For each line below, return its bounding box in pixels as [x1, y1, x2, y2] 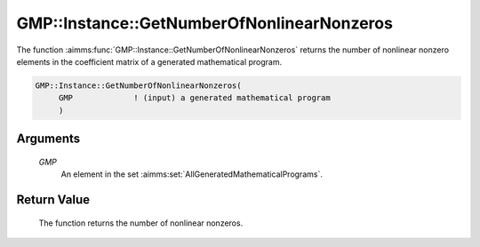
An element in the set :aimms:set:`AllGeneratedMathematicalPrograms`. [60, 169, 324, 179]
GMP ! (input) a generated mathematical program [58, 93, 331, 103]
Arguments [16, 131, 81, 147]
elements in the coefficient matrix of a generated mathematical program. [16, 56, 283, 67]
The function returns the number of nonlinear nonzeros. [38, 218, 244, 228]
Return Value [16, 192, 91, 207]
